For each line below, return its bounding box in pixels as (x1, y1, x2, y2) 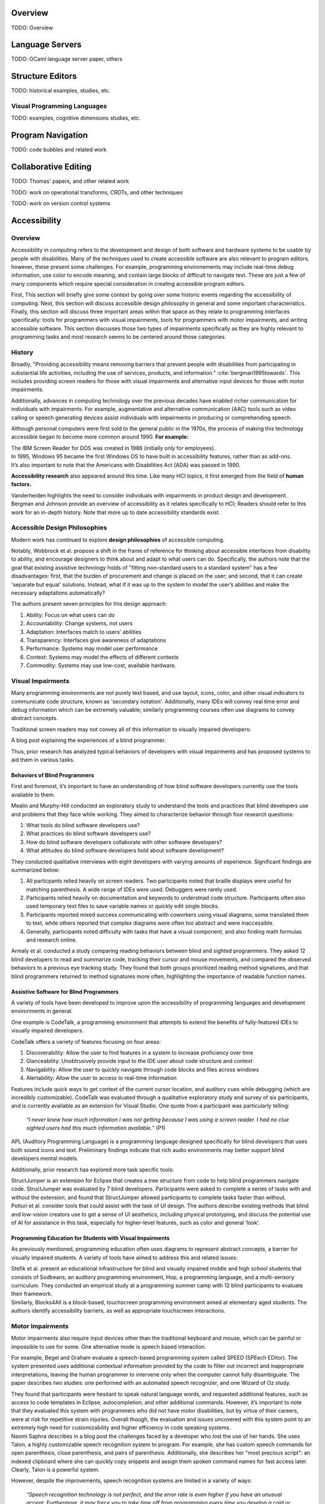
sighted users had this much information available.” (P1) (26, 1124, 166, 1132)
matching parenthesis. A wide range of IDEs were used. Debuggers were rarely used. (26, 886, 238, 893)
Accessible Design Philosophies (11, 523, 108, 532)
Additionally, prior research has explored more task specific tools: (11, 1166, 175, 1173)
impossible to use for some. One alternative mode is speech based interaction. (11, 1343, 206, 1350)
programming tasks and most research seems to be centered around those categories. (11, 333, 227, 341)
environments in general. (11, 1008, 73, 1015)
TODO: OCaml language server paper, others (11, 55, 123, 63)
